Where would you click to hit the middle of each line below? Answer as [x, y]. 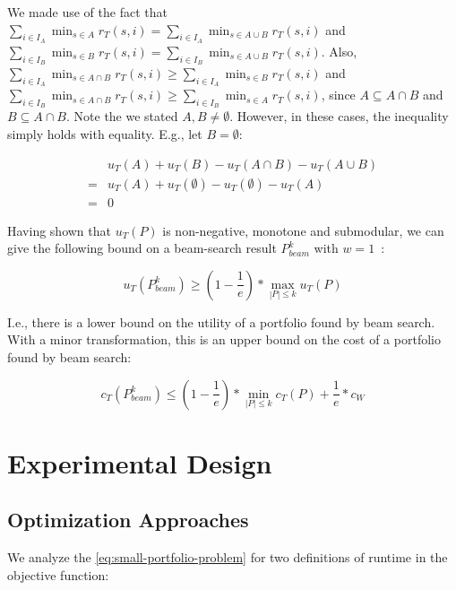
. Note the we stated [122, 116]
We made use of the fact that [87, 12]
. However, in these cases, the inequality [339, 116]
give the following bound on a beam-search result [142, 248]
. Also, [339, 51]
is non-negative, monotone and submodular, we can [303, 230]
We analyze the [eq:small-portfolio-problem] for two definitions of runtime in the [228, 557]
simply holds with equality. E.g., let [105, 134]
